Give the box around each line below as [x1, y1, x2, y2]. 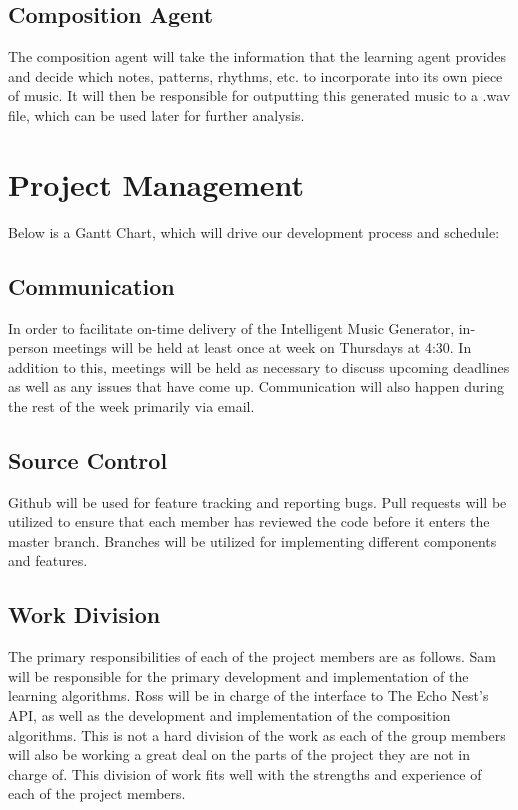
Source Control [8, 444, 168, 475]
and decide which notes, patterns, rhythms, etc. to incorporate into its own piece [8, 65, 503, 86]
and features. [8, 550, 88, 571]
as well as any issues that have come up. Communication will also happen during [8, 376, 504, 397]
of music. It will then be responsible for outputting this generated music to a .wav [8, 85, 511, 106]
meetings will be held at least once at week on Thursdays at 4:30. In [52, 337, 472, 358]
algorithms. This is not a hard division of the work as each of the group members [8, 724, 506, 745]
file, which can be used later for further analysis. [8, 104, 305, 125]
